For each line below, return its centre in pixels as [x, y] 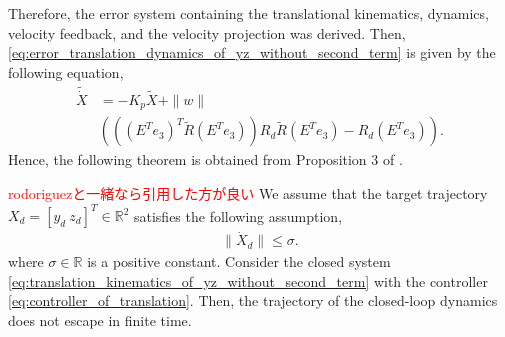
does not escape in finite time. [100, 320]
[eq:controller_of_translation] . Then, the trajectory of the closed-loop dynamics [253, 300]
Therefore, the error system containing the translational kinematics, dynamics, [248, 13]
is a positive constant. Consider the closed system [239, 261]
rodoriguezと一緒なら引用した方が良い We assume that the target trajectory [248, 192]
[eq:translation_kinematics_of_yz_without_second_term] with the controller [248, 280]
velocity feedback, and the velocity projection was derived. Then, [207, 32]
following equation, [66, 71]
